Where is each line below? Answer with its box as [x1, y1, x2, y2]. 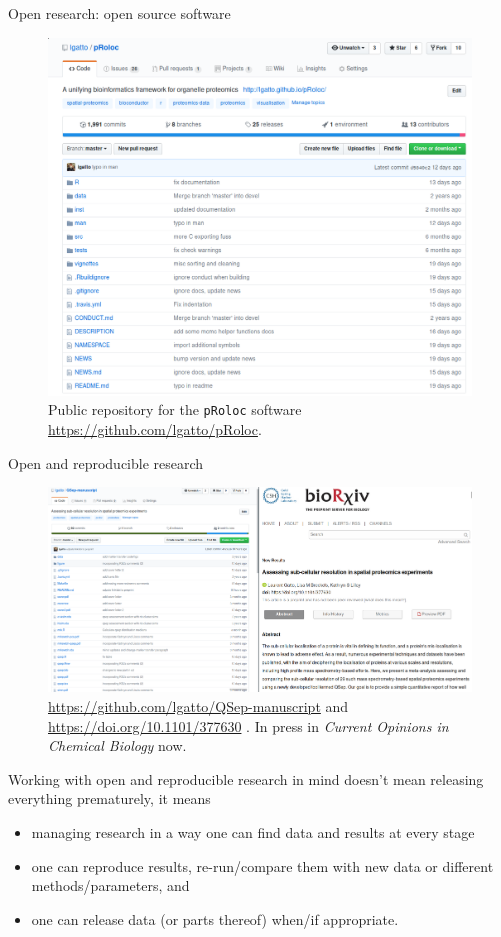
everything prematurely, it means [8, 788, 211, 809]
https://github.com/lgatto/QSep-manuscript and [48, 695, 349, 716]
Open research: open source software [8, 3, 231, 23]
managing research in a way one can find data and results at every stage [31, 821, 475, 842]
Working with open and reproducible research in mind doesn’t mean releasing [8, 768, 484, 789]
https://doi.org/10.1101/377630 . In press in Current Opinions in [48, 715, 449, 736]
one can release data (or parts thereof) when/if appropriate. [31, 908, 399, 929]
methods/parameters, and [31, 875, 190, 896]
